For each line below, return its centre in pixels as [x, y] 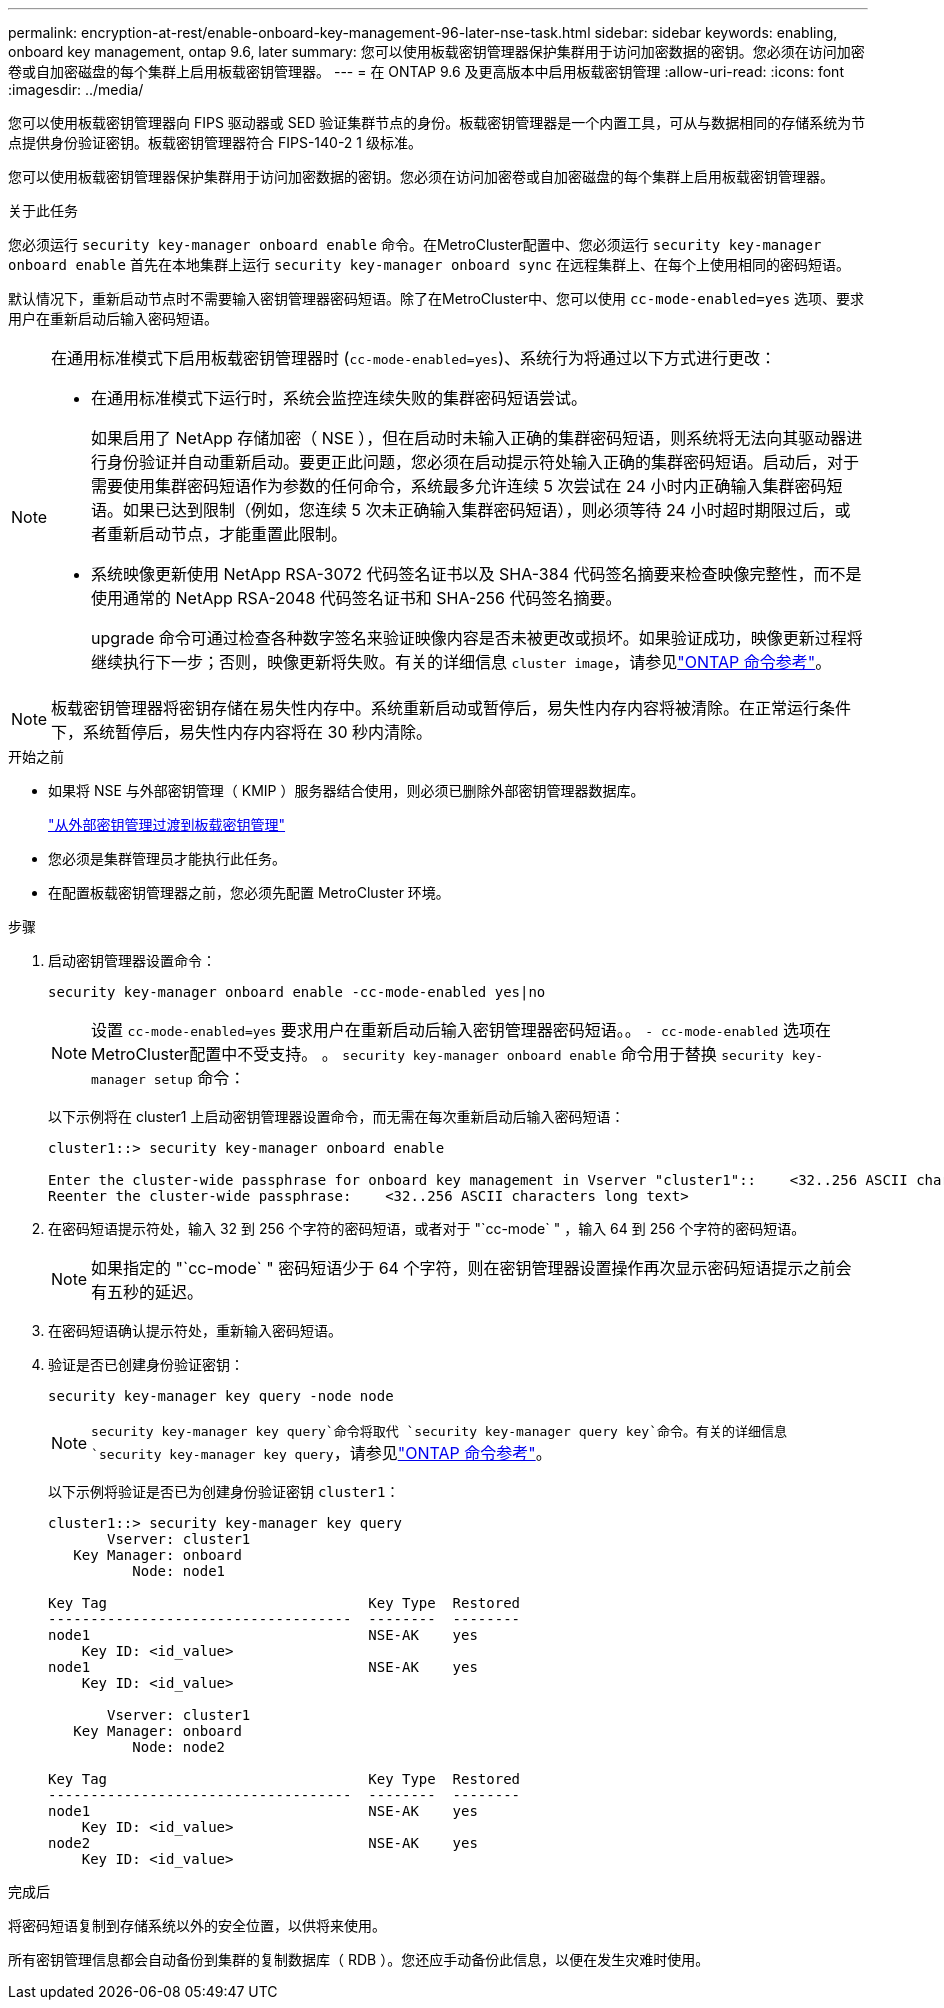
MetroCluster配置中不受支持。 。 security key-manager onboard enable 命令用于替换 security [437, 1054]
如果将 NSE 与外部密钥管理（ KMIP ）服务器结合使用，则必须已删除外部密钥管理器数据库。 [346, 790]
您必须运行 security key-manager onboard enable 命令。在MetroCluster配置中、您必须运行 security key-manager [415, 244]
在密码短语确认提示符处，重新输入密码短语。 [195, 1330]
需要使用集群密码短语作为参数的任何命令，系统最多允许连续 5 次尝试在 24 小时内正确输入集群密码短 [467, 486]
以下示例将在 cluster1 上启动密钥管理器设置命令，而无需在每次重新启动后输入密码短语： [336, 1116]
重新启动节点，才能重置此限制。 [227, 534]
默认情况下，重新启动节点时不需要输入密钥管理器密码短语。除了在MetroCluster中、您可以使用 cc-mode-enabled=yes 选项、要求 [436, 298]
